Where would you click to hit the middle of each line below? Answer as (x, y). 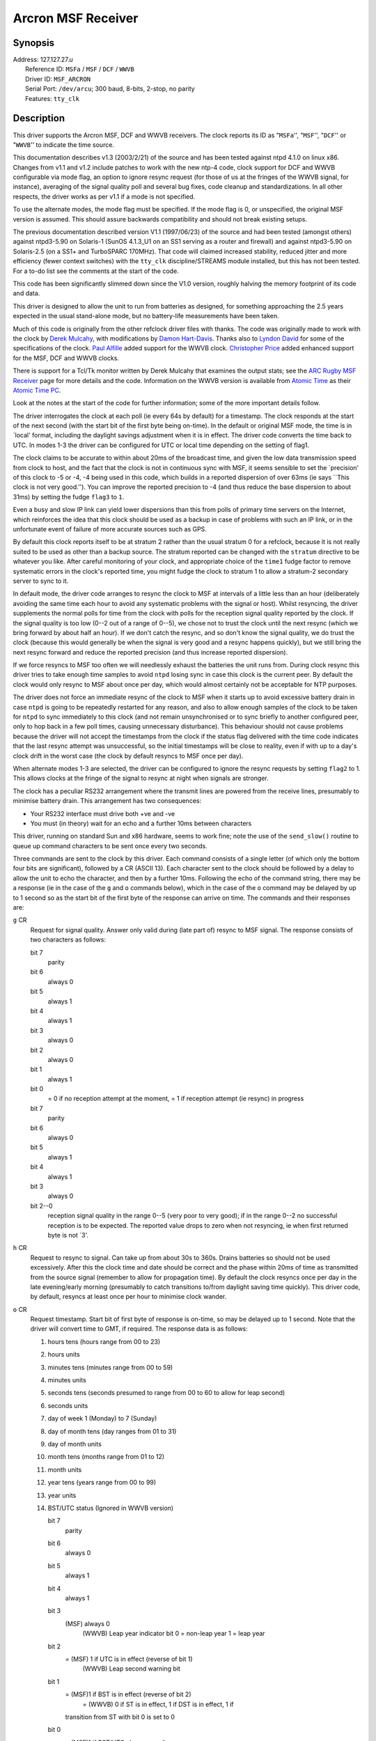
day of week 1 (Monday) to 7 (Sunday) (102, 1419)
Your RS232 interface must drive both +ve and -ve (103, 813)
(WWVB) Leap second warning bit (132, 1669)
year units (62, 1495)
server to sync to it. (41, 581)
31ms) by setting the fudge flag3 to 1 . (69, 497)
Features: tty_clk (53, 98)
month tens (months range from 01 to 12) (106, 1457)
